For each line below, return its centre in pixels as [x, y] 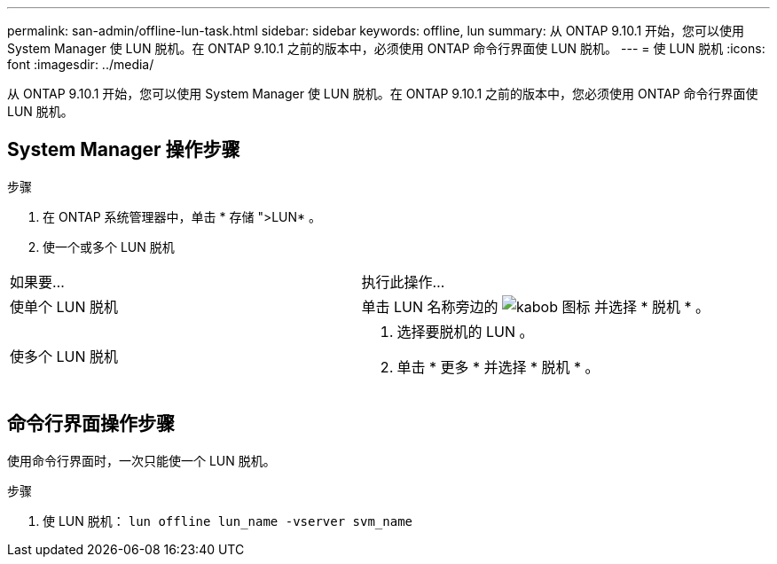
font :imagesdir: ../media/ [81, 64]
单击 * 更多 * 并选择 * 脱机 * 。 [498, 367]
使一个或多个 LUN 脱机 [109, 247]
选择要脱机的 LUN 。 [465, 331]
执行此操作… [403, 282]
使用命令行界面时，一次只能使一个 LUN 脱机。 [141, 460]
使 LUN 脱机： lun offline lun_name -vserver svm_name [228, 521]
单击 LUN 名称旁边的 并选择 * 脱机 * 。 [536, 306]
